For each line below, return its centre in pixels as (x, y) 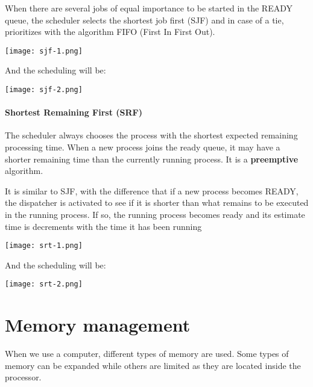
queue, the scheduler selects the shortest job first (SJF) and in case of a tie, (144, 20)
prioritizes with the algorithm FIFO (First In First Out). (110, 32)
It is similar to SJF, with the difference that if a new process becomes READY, (152, 190)
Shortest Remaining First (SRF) (74, 112)
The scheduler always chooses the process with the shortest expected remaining (151, 135)
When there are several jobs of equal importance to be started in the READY (149, 8)
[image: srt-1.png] (44, 246)
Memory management (98, 325)
